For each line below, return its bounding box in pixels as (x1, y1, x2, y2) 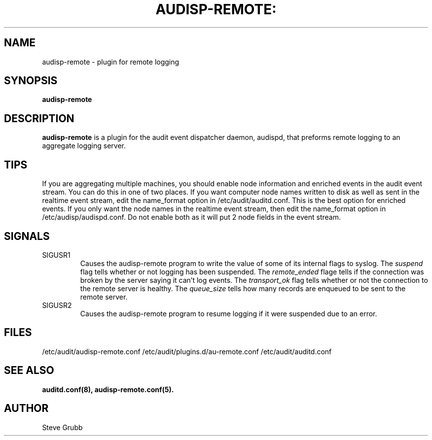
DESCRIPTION (4, 112, 74, 125)
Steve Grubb (42, 423, 83, 432)
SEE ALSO (4, 364, 54, 377)
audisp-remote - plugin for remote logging (42, 57, 180, 66)
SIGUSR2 (42, 301, 72, 309)
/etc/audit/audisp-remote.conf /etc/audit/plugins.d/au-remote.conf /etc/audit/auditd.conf (42, 347, 332, 356)
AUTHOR (4, 402, 49, 415)
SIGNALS (4, 230, 50, 242)
